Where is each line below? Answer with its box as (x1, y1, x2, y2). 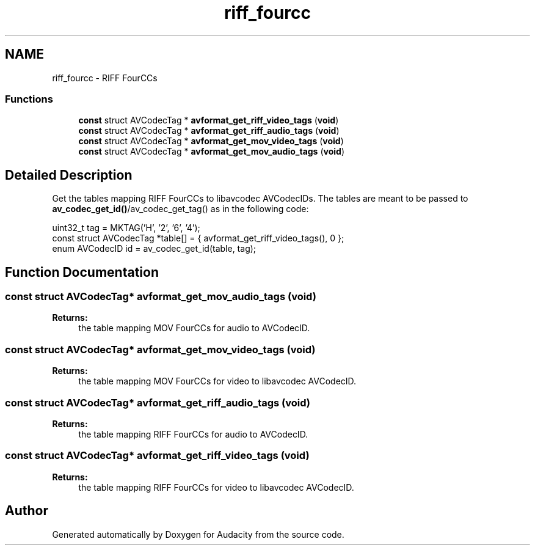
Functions (5, 92, 53, 105)
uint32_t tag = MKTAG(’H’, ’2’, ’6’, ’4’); (52, 222, 200, 233)
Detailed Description (5, 167, 133, 183)
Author (5, 503, 48, 519)
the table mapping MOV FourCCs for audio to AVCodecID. (78, 323, 310, 334)
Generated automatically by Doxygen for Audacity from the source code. (52, 529, 344, 540)
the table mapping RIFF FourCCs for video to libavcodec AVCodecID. (78, 482, 354, 493)
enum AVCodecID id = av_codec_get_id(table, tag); (52, 243, 257, 254)
